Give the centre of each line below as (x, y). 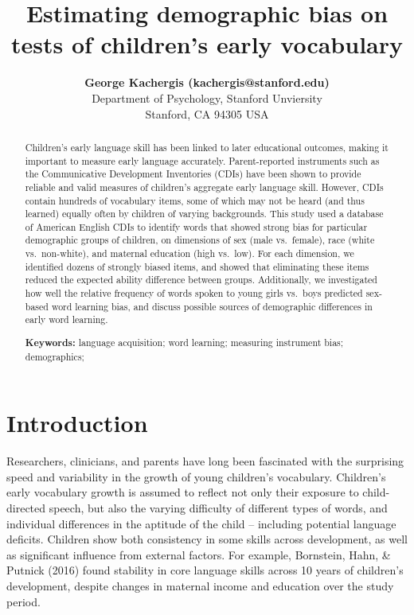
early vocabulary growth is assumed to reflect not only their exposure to (183, 492)
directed (26, 508)
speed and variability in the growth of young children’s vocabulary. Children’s (196, 476)
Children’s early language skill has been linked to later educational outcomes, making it (207, 147)
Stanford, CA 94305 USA (207, 113)
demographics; (55, 356)
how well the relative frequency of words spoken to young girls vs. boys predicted (194, 293)
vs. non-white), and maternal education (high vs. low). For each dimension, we (189, 253)
